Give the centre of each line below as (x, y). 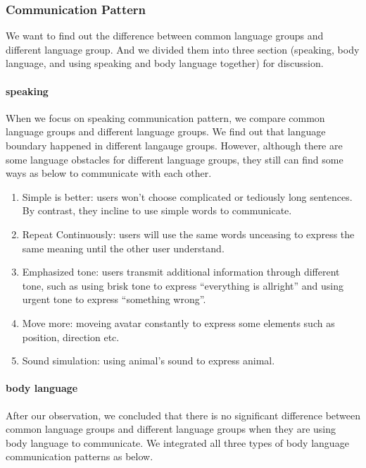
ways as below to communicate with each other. (109, 173)
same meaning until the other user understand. (123, 248)
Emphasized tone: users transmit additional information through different (181, 272)
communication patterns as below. (80, 456)
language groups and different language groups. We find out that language (166, 131)
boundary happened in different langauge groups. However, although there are (174, 145)
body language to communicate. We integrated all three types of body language (177, 442)
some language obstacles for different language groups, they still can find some (175, 159)
